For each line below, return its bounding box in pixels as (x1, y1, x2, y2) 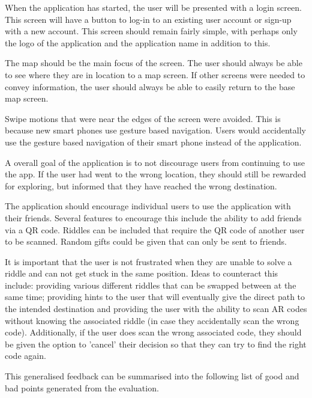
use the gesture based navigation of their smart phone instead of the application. (5, 135, 302, 148)
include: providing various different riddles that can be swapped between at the (5, 278, 296, 291)
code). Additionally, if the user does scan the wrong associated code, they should (5, 326, 302, 338)
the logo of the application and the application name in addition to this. (5, 36, 271, 49)
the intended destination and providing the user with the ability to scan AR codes (5, 302, 307, 315)
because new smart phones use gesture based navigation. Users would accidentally (5, 124, 306, 136)
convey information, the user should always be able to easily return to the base (5, 80, 295, 93)
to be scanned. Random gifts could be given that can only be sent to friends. (5, 235, 287, 248)
